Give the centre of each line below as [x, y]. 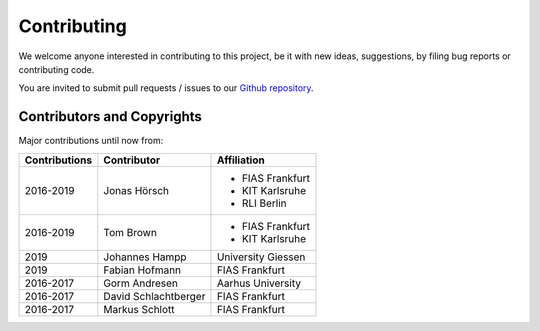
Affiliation [240, 160]
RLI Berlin [264, 203]
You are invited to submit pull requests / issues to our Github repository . [166, 88]
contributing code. [56, 69]
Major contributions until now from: [91, 141]
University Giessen [261, 257]
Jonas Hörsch [136, 190]
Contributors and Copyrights [110, 116]
